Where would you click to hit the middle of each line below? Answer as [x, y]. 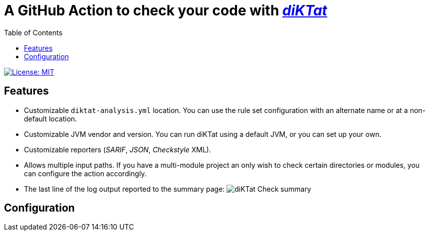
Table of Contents [33, 32]
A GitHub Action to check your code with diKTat [166, 10]
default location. [51, 118]
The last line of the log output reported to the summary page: [124, 189]
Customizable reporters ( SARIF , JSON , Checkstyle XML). [117, 149]
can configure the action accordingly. [85, 173]
